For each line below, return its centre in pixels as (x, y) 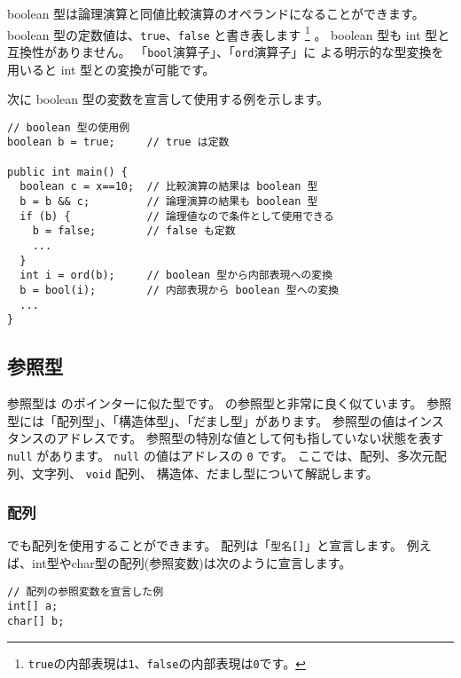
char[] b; (36, 622)
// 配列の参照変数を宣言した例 (86, 591)
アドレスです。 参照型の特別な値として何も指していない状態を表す (250, 438)
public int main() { (68, 172)
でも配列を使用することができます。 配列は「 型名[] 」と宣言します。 (205, 545)
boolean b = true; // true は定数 (118, 142)
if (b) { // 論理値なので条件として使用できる (177, 216)
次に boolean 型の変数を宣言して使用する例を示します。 (168, 99)
